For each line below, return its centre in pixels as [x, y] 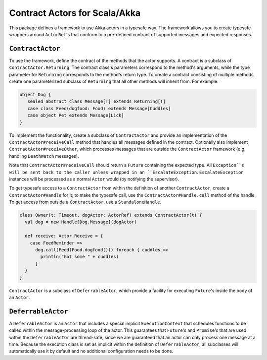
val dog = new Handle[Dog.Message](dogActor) [81, 222]
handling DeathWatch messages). [44, 156]
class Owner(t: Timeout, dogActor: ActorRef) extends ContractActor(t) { [111, 215]
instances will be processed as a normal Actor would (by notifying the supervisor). [94, 179]
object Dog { [35, 94]
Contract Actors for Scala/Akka [75, 13]
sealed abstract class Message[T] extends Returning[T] [96, 101]
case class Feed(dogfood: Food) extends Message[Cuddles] [99, 108]
